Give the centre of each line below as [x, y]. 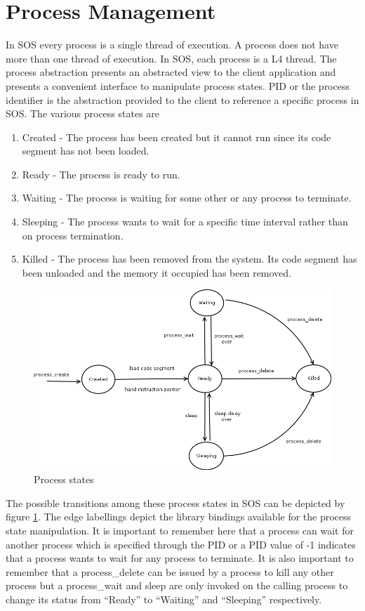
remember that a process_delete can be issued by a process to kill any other [170, 571]
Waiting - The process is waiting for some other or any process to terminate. [187, 198]
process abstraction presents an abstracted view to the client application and [171, 72]
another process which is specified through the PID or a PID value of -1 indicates [181, 544]
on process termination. [73, 235]
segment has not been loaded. [86, 151]
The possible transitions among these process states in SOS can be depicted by [175, 502]
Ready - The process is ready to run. [101, 174]
